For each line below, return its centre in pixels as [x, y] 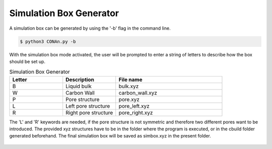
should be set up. [27, 61]
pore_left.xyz [134, 106]
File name [130, 80]
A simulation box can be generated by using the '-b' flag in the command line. [90, 28]
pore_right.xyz [136, 112]
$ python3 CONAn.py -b [48, 41]
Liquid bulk [79, 86]
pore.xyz [129, 99]
